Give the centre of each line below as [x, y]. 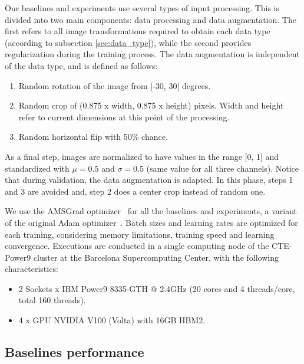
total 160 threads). [52, 300]
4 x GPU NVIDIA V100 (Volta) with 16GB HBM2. [112, 320]
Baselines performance [75, 352]
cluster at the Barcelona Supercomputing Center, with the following [156, 257]
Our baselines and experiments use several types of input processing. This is [142, 8]
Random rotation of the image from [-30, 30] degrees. [115, 85]
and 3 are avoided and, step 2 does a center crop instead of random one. [135, 191]
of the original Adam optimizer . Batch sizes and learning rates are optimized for [151, 222]
